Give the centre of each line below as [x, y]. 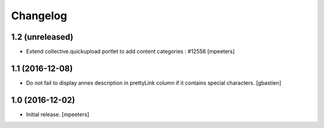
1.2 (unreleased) [42, 37]
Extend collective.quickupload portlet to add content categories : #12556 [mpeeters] [130, 52]
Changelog [39, 16]
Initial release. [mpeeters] [58, 114]
